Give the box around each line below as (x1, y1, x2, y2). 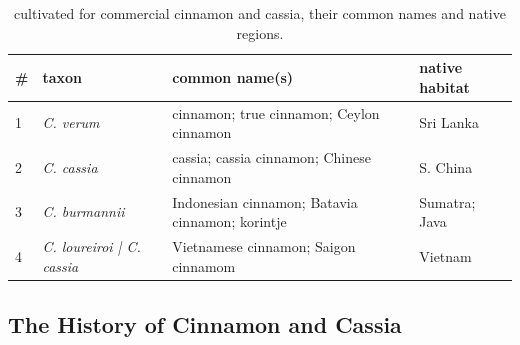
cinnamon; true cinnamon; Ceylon (172, 102, 380, 123)
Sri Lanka (419, 112, 479, 133)
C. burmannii (42, 201, 125, 222)
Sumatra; (419, 191, 476, 212)
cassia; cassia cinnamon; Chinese (172, 147, 371, 168)
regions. (236, 22, 284, 43)
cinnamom (172, 255, 236, 276)
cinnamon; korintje (172, 211, 287, 232)
